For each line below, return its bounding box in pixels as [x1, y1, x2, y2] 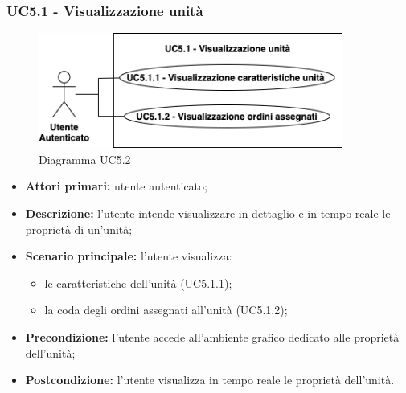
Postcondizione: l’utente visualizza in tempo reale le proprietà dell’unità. [25, 371, 395, 388]
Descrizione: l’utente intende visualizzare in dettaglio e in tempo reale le [25, 205, 391, 222]
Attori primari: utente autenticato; [25, 178, 207, 194]
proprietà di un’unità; [25, 220, 133, 237]
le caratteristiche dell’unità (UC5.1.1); [44, 274, 232, 291]
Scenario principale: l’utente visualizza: [25, 248, 232, 264]
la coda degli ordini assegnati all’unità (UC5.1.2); [44, 301, 288, 318]
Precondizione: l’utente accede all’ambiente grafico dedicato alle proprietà [25, 328, 400, 345]
